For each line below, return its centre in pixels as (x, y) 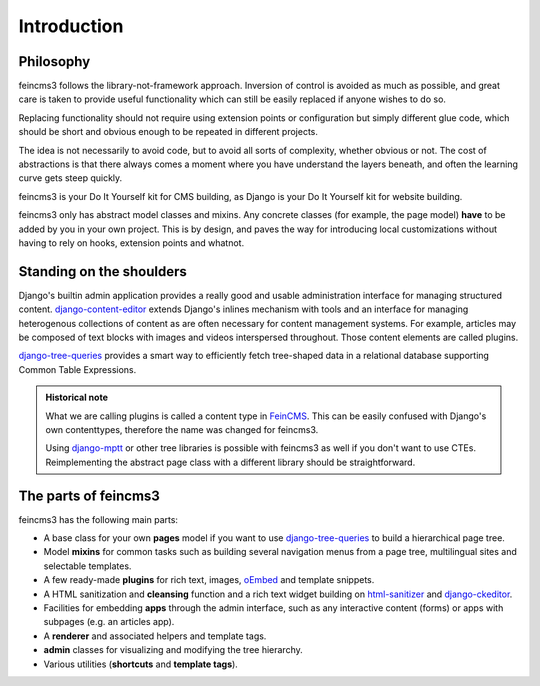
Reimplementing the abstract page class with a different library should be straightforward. (230, 462)
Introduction (71, 26)
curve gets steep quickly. (70, 178)
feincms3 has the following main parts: (98, 519)
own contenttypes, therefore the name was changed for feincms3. (182, 429)
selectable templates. (87, 566)
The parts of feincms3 (89, 495)
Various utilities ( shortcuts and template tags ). (141, 664)
